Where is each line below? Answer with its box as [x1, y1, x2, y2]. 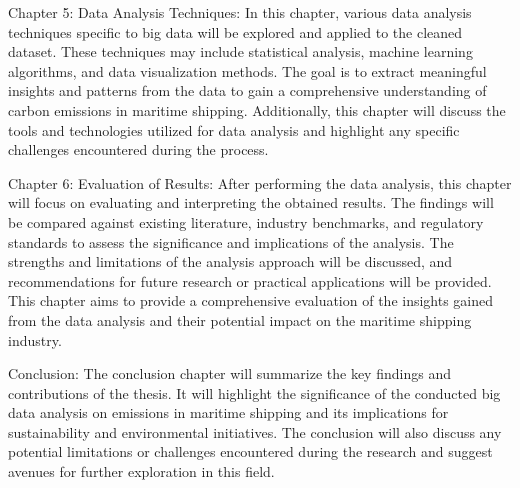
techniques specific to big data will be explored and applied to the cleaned [8, 21, 463, 42]
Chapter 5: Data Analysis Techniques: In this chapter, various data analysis [8, 2, 472, 22]
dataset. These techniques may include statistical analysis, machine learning [8, 41, 473, 62]
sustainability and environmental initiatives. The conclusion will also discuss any [8, 421, 502, 442]
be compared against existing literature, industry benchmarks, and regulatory [8, 211, 484, 232]
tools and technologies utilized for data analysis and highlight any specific [8, 119, 460, 140]
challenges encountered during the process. [8, 139, 269, 160]
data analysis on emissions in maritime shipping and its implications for [8, 402, 449, 423]
